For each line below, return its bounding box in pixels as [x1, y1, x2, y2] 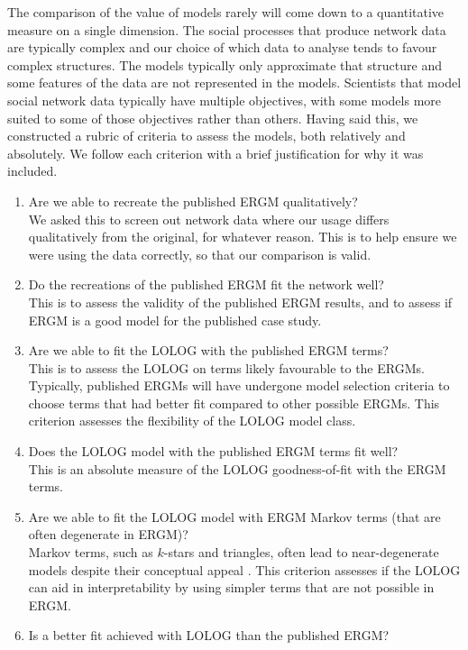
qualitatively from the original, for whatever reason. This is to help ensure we [28, 227, 457, 246]
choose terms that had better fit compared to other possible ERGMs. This [28, 393, 440, 412]
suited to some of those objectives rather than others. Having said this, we [7, 108, 418, 127]
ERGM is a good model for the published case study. [28, 310, 322, 329]
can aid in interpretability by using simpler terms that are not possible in [28, 578, 435, 597]
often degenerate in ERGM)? [28, 525, 188, 544]
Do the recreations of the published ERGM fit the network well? [28, 275, 384, 294]
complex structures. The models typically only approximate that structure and [7, 55, 442, 74]
